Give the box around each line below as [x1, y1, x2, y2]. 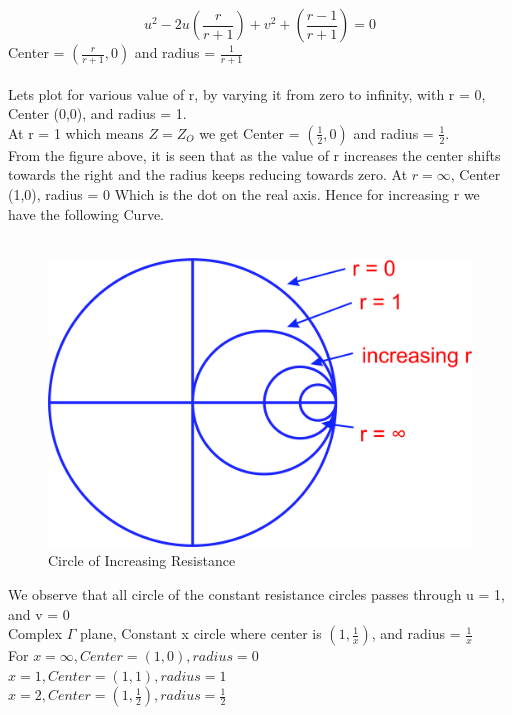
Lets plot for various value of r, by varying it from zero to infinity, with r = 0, [8, 83, 486, 104]
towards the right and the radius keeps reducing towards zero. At [8, 164, 408, 185]
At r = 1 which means [8, 122, 144, 143]
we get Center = [199, 122, 300, 143]
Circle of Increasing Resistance [48, 550, 236, 571]
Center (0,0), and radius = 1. [8, 103, 187, 124]
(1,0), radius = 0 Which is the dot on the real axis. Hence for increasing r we [8, 183, 480, 204]
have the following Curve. [8, 203, 164, 224]
